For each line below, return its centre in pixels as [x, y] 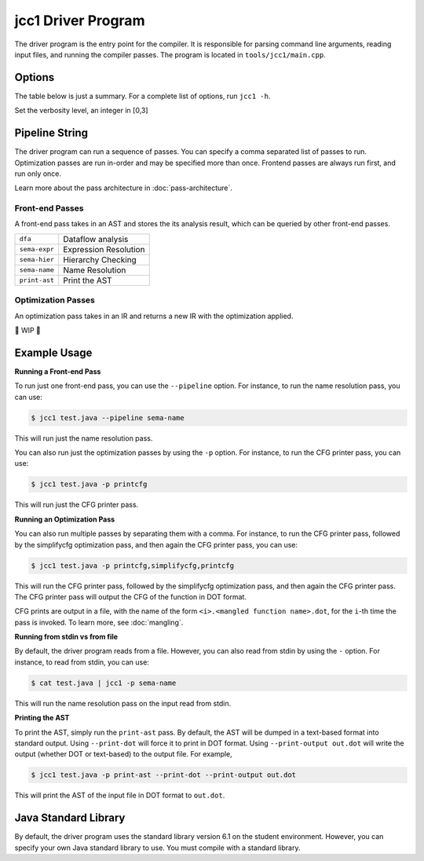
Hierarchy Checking [100, 259]
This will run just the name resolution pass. [84, 438]
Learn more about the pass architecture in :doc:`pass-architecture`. [124, 188]
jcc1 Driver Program [80, 20]
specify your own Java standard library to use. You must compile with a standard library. [157, 848]
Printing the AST [42, 718]
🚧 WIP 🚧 [27, 330]
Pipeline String [51, 133]
